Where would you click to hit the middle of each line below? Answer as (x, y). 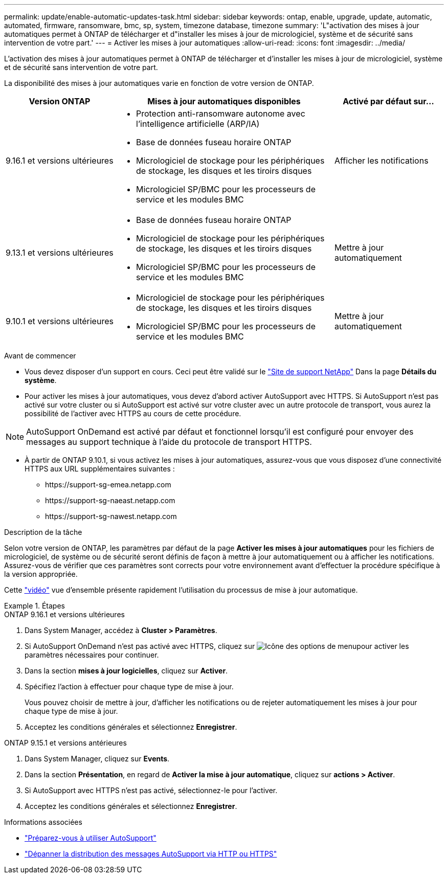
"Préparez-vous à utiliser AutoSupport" (91, 838)
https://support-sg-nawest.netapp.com (111, 516)
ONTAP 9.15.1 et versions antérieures (65, 743)
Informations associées (43, 822)
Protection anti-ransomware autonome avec (221, 114)
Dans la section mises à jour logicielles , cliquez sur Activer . (126, 671)
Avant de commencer (40, 356)
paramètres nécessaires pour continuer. (92, 655)
